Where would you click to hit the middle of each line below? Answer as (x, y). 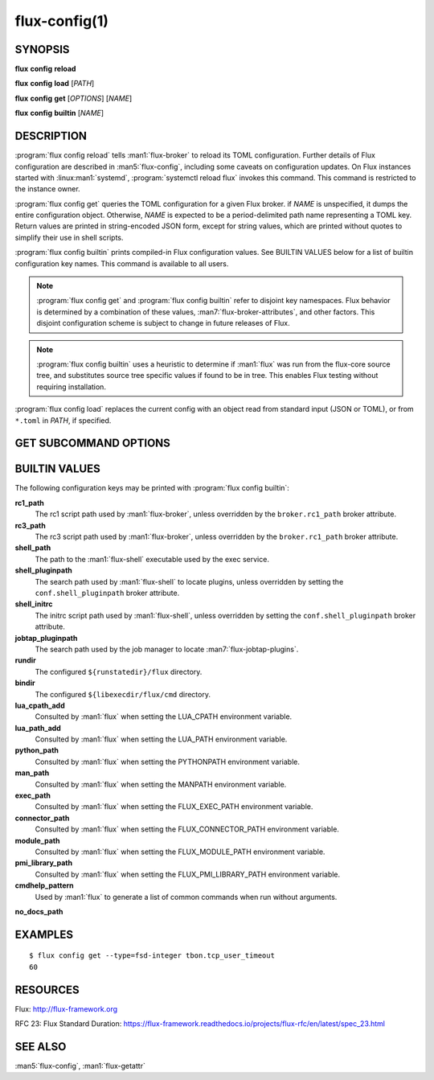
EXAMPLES (44, 934)
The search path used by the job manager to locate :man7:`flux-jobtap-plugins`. (167, 649)
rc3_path (30, 525)
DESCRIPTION (51, 136)
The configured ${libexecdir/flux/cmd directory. (123, 694)
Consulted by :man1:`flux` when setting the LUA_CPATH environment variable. (164, 717)
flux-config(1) (61, 21)
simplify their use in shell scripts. (69, 237)
